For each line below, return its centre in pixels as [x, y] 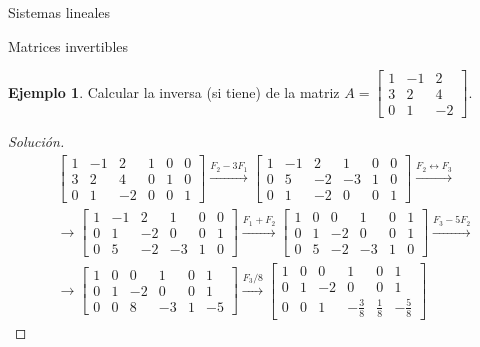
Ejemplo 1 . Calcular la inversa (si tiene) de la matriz [174, 91]
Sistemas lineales [59, 12]
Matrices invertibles [68, 45]
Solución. [36, 141]
